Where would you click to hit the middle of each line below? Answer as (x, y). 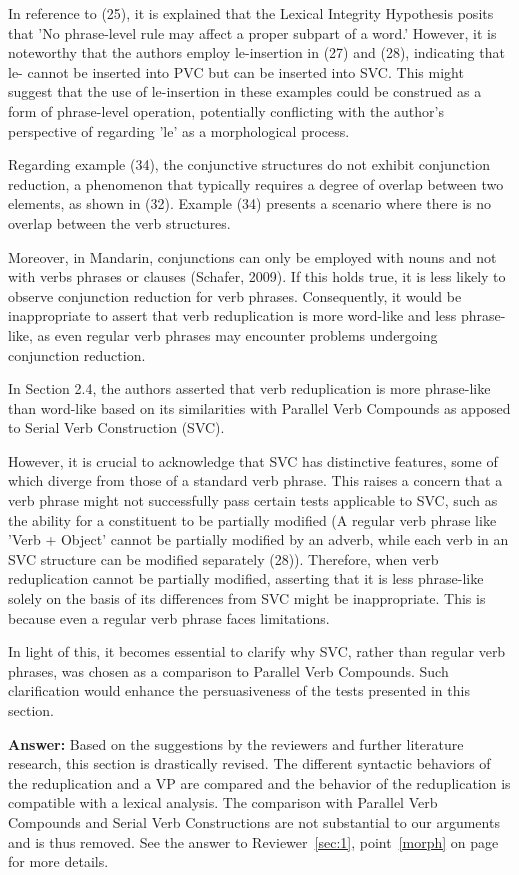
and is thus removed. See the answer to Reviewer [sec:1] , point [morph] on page (253, 841)
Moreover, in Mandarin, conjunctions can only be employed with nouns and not (252, 256)
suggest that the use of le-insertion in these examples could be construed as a (245, 91)
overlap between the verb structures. (119, 222)
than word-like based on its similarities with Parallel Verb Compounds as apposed (259, 407)
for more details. (58, 861)
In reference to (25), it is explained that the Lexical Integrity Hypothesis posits (251, 13)
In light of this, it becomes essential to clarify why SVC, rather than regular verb (257, 651)
